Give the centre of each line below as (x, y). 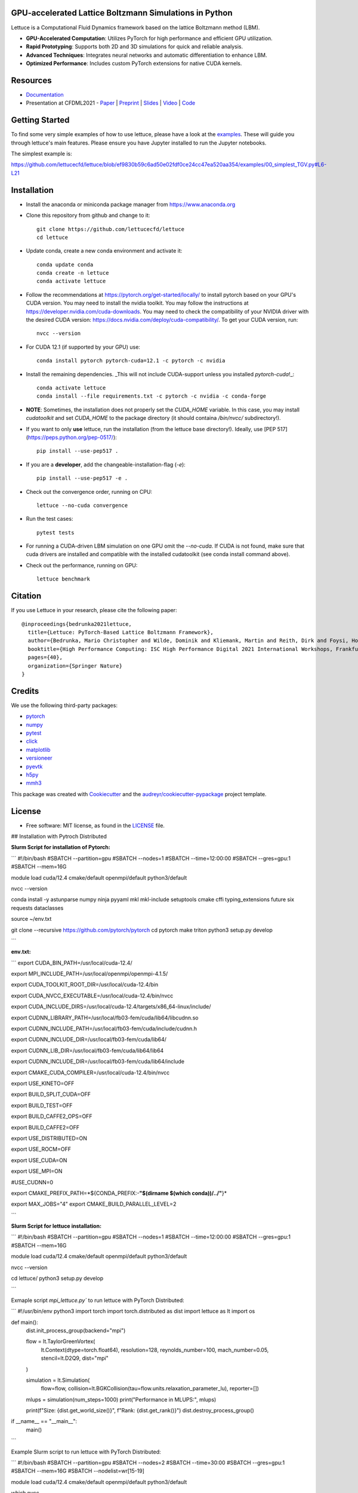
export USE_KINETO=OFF (43, 1083)
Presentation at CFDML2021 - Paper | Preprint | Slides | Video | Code (111, 103)
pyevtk (34, 766)
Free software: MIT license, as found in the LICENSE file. (95, 825)
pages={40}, (45, 658)
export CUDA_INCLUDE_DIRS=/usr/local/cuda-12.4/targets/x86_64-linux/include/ (111, 1007)
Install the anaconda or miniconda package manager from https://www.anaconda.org (131, 204)
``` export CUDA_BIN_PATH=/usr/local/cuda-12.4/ (72, 963)
